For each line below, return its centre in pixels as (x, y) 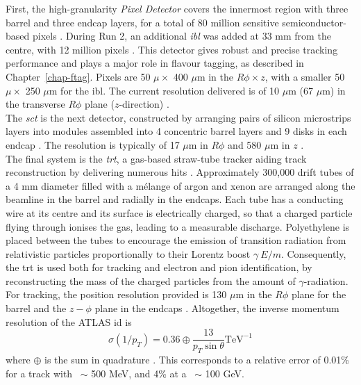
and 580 (245, 144)
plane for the (319, 294)
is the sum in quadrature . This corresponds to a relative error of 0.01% (197, 360)
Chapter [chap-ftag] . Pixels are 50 (78, 76)
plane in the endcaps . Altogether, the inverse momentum (217, 308)
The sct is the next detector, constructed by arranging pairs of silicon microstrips (178, 117)
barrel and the (36, 308)
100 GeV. (225, 373)
